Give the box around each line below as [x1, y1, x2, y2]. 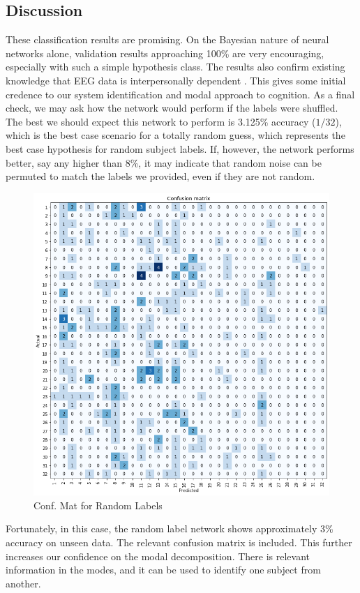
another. [6, 576, 41, 590]
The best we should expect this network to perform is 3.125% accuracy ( [6, 114, 316, 128]
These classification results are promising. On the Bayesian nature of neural [6, 32, 329, 47]
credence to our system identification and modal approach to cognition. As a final [6, 87, 355, 101]
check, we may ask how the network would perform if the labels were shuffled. [6, 100, 338, 115]
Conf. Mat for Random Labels [33, 497, 163, 512]
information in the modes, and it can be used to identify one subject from [6, 562, 321, 577]
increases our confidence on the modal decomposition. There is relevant [6, 548, 310, 563]
